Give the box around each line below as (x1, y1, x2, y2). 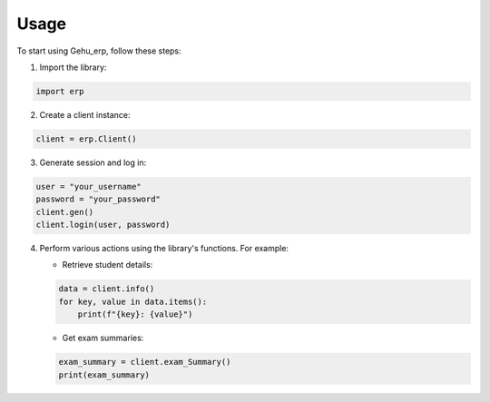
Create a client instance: (39, 109, 131, 120)
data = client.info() (58, 284, 155, 294)
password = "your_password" (35, 194, 161, 204)
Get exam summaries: (62, 332, 144, 344)
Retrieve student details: (62, 260, 153, 270)
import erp (35, 86, 84, 96)
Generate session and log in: (39, 157, 147, 168)
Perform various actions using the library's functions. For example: (39, 243, 289, 254)
